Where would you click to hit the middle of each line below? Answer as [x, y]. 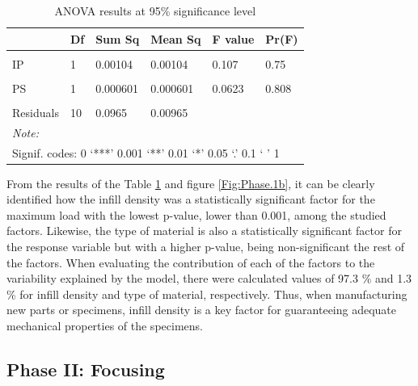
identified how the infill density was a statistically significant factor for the [191, 199]
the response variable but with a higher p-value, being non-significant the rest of [206, 247]
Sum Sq [118, 38]
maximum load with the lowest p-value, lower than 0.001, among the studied [196, 214]
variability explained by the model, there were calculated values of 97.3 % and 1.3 [209, 278]
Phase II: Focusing [86, 369]
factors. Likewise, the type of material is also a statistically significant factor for [204, 231]
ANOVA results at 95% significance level [155, 10]
